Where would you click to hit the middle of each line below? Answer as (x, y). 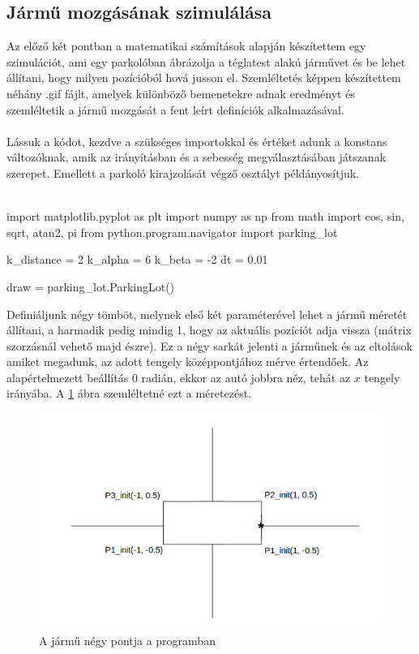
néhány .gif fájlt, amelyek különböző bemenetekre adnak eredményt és (181, 93)
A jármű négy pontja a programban (127, 640)
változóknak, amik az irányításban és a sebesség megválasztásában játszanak (197, 157)
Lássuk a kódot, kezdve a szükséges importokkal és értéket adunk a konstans (197, 141)
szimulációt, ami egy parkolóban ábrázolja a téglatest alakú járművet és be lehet (206, 61)
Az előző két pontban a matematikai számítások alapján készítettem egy (186, 46)
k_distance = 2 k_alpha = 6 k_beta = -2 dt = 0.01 (137, 259)
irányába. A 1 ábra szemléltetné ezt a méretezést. (129, 393)
